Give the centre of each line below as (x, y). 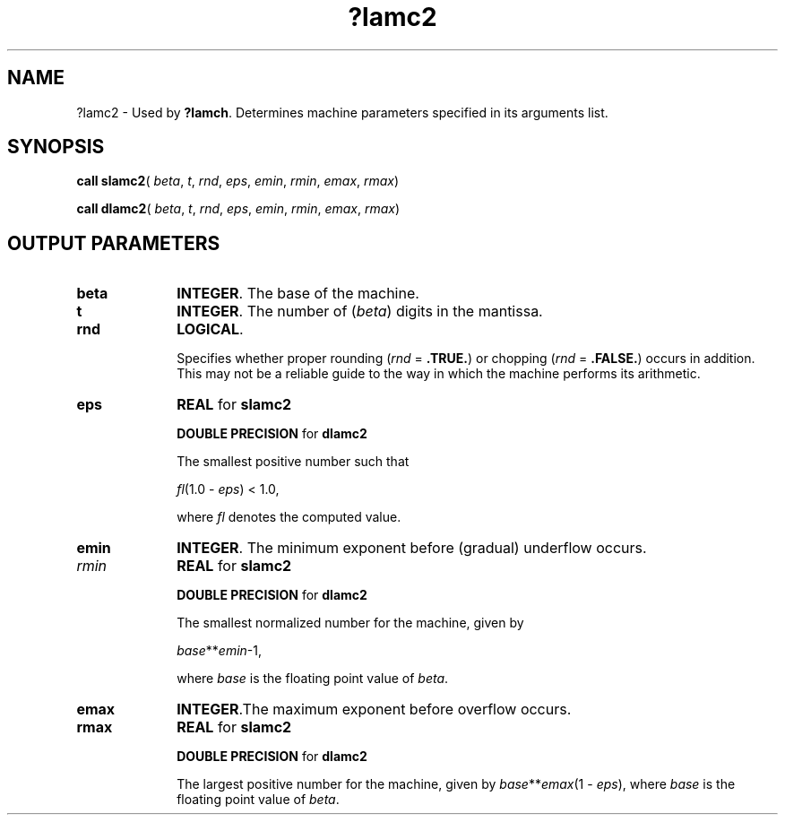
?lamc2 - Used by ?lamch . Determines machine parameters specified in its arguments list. (342, 112)
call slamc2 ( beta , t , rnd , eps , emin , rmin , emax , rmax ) (238, 181)
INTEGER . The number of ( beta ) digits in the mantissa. (360, 311)
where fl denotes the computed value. (289, 517)
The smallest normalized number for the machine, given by (350, 623)
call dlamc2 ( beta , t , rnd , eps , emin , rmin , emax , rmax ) (238, 209)
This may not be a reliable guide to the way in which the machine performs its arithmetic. (439, 374)
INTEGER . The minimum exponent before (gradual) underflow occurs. (412, 548)
